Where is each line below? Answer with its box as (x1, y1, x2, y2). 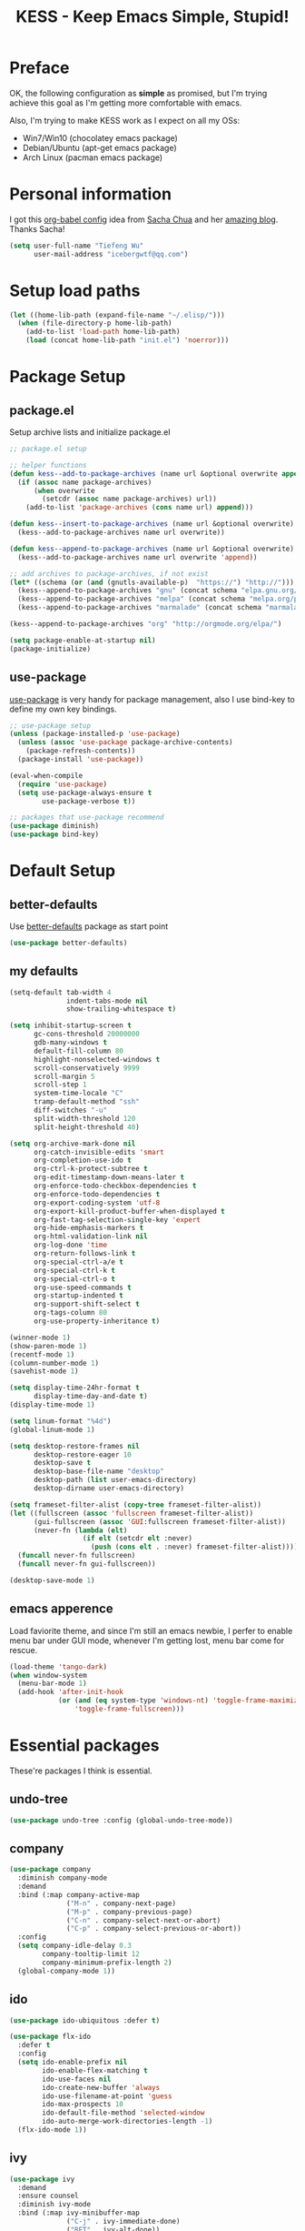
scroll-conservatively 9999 (33, 1063, 141, 1073)
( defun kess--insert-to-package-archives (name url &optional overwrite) (9, 520, 295, 529)
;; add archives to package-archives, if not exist (9, 569, 209, 579)
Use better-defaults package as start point (9, 921, 169, 932)
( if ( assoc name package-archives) (17, 478, 152, 487)
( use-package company (9, 1865, 92, 1874)
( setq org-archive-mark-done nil (9, 1139, 136, 1148)
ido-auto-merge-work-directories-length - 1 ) (42, 2117, 213, 2126)
